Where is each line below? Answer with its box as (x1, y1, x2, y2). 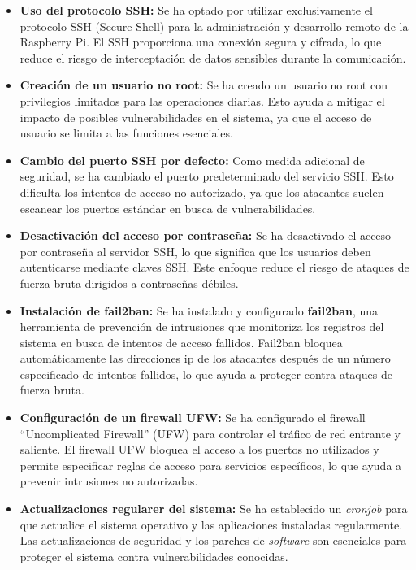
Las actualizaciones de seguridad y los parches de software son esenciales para (19, 532, 407, 549)
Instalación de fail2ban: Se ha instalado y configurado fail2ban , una (19, 302, 379, 319)
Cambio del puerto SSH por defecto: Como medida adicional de (19, 151, 365, 168)
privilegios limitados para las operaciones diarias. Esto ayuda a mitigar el (19, 92, 385, 109)
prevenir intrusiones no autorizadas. (19, 472, 198, 490)
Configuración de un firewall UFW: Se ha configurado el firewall (19, 409, 366, 426)
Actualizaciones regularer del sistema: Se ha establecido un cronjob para (19, 500, 408, 517)
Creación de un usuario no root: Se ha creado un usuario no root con (19, 76, 388, 94)
